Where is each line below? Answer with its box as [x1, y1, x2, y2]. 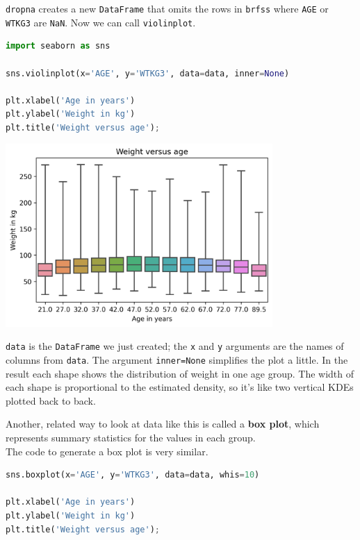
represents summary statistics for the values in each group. [6, 430, 256, 444]
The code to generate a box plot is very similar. [6, 444, 208, 458]
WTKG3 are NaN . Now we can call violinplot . [6, 15, 196, 29]
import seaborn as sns [6, 41, 111, 51]
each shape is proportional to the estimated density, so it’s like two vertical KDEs [6, 380, 354, 394]
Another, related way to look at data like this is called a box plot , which [6, 416, 320, 431]
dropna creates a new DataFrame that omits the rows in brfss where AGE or [6, 1, 329, 15]
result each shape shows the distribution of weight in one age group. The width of [6, 366, 354, 380]
